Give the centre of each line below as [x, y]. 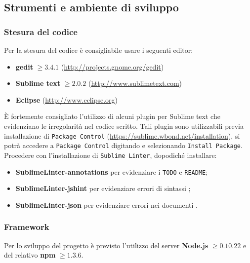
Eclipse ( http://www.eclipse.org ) [67, 99]
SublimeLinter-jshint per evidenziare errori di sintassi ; [103, 188]
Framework [27, 227]
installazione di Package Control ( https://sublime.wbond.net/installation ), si [122, 135]
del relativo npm [30, 255]
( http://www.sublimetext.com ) [135, 83]
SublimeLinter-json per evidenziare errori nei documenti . [107, 205]
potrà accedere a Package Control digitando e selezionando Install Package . [123, 145]
